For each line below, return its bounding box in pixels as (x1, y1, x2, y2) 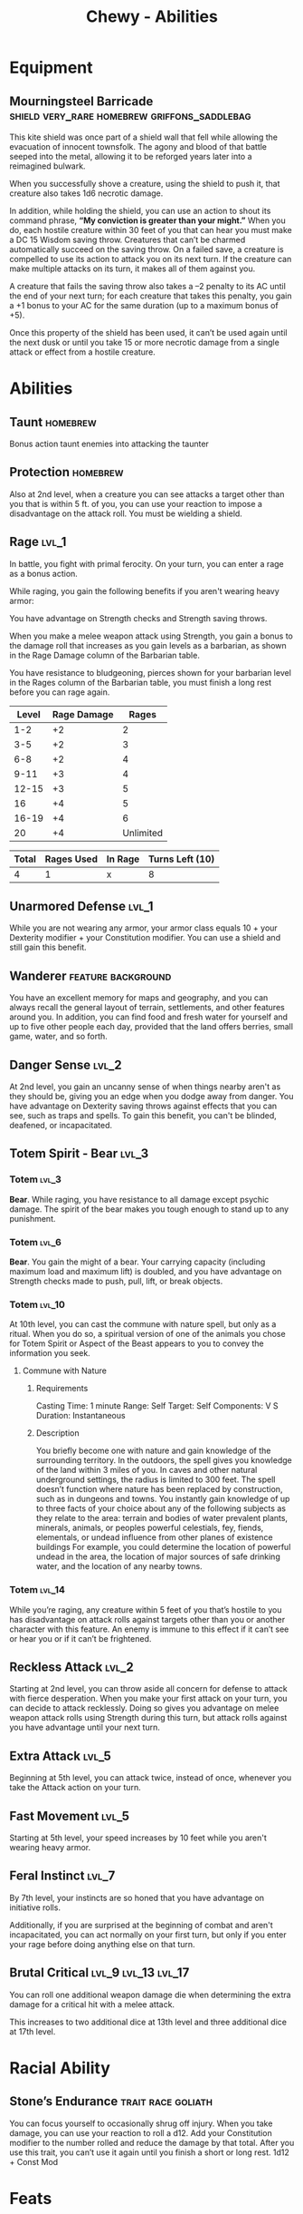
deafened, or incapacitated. (9, 1120, 113, 1131)
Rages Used (44, 853, 98, 865)
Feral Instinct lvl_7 (9, 1868, 116, 1884)
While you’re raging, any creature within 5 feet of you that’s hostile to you (9, 1604, 282, 1615)
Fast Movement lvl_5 (9, 1808, 129, 1824)
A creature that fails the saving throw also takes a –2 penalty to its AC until (9, 281, 287, 291)
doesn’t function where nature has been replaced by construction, (35, 1484, 283, 1495)
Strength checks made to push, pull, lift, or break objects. (9, 1276, 223, 1287)
